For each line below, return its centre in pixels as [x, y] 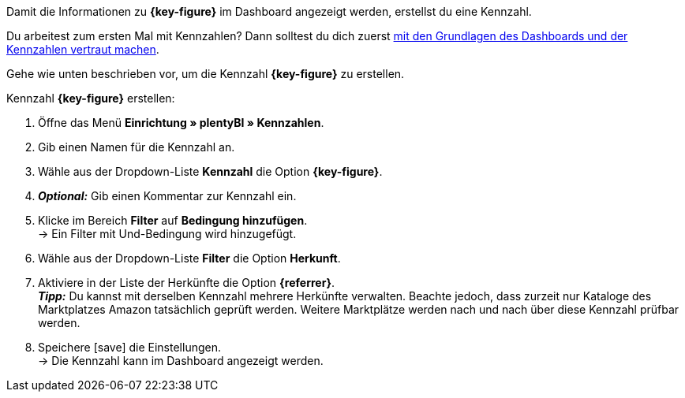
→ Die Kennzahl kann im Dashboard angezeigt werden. [181, 361]
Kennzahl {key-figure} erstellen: [91, 98]
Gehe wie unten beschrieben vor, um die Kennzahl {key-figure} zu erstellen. [206, 74]
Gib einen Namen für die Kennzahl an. [137, 147]
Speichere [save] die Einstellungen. [130, 347]
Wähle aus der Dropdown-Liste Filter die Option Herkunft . [189, 258]
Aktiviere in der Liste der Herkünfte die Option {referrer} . [186, 283]
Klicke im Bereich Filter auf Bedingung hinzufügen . [173, 220]
